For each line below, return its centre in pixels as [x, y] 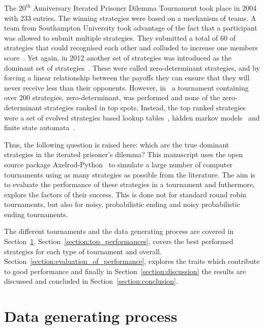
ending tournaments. [36, 214]
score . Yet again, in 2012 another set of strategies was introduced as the [118, 57]
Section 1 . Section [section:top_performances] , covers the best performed [119, 241]
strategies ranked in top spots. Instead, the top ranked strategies [145, 107]
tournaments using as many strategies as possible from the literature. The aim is [130, 174]
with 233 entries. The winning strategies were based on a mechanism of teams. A [130, 18]
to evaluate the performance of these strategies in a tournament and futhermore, [129, 184]
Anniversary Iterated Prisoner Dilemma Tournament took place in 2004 [145, 8]
